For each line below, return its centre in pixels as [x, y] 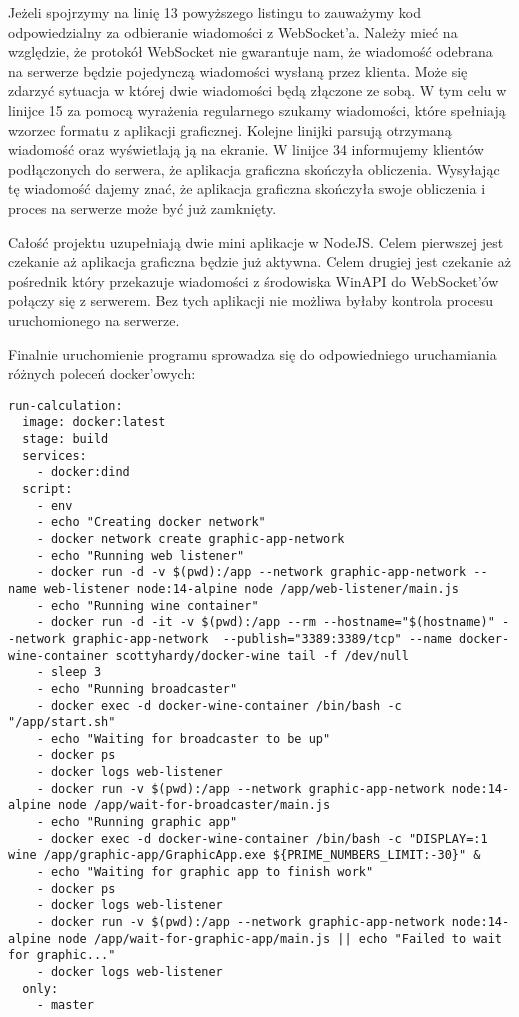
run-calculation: [65, 405]
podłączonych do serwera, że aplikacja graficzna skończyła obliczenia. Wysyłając [254, 168]
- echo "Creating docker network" [151, 522]
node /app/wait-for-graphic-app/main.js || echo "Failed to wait [280, 938]
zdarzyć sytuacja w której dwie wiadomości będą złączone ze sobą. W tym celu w [257, 90]
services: [54, 455]
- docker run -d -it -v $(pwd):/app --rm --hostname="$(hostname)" [265, 622]
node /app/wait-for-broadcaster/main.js [194, 805]
